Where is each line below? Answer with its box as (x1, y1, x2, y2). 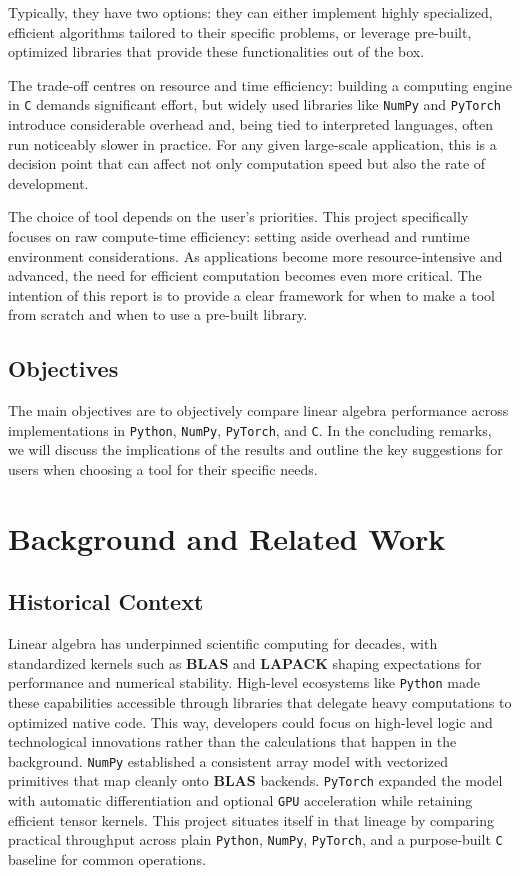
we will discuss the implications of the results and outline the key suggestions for (8, 439, 503, 460)
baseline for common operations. (8, 849, 206, 870)
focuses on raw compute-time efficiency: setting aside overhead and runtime (8, 226, 470, 246)
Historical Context (8, 586, 204, 617)
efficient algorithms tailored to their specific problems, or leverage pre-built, (8, 21, 472, 42)
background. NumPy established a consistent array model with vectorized (8, 750, 448, 771)
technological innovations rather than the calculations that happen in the (8, 731, 457, 752)
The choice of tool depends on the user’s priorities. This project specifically (8, 206, 469, 227)
